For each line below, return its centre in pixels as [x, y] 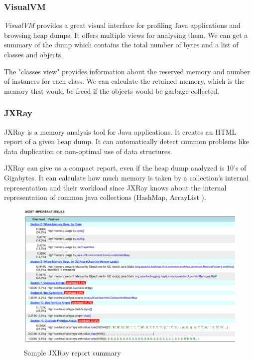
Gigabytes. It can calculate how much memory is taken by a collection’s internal [127, 177]
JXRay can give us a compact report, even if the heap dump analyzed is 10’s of [125, 168]
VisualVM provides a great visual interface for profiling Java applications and [122, 25]
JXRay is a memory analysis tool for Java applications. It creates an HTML [120, 131]
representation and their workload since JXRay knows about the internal [115, 187]
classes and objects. [34, 54]
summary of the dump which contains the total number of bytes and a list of [121, 45]
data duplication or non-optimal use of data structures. [88, 151]
